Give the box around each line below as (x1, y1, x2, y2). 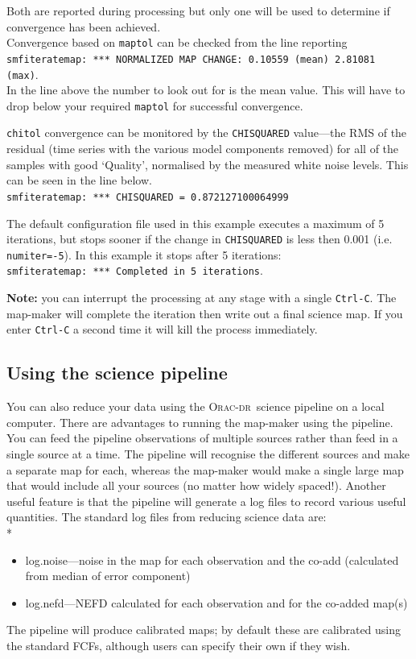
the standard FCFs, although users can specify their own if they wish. (6, 636, 351, 653)
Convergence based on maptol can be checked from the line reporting (6, 34, 348, 51)
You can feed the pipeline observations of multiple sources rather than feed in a (6, 429, 398, 446)
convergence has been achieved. (6, 18, 161, 35)
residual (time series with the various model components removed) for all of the (6, 140, 399, 157)
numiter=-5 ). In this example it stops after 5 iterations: (6, 246, 282, 263)
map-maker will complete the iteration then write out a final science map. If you (6, 305, 403, 321)
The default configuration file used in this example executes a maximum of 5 (6, 214, 385, 231)
